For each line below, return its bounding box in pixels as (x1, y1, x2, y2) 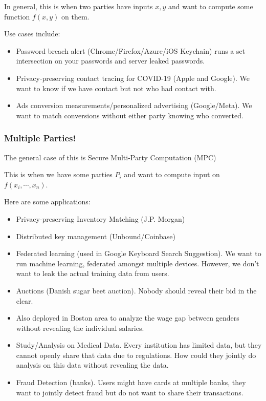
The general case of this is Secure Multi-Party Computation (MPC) (4, 152, 216, 162)
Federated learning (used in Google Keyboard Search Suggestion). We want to (16, 248, 261, 259)
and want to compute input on (124, 169, 220, 180)
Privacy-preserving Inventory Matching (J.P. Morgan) (16, 213, 185, 224)
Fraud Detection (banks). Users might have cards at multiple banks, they (16, 377, 246, 388)
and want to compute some (168, 1, 253, 11)
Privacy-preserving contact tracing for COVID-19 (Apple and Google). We (16, 72, 250, 83)
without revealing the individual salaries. (16, 322, 144, 333)
